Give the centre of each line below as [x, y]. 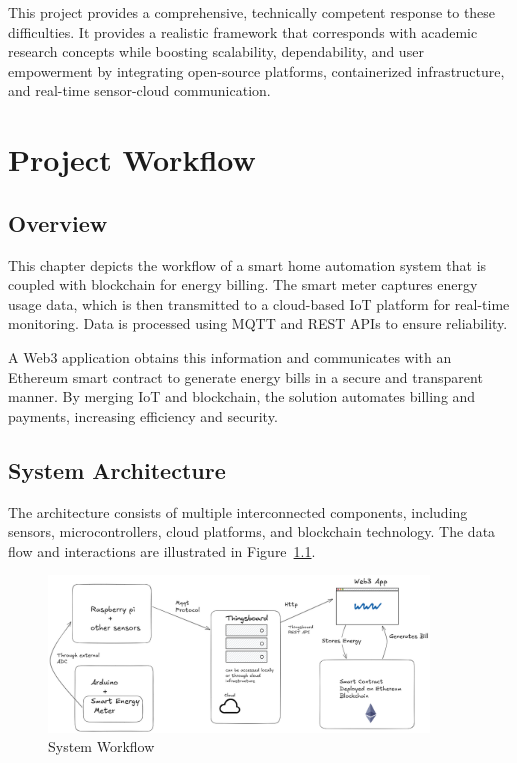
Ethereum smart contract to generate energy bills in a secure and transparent [245, 376]
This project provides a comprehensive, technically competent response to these [252, 12]
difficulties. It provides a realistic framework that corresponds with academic [243, 31]
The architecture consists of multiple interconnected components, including [238, 511]
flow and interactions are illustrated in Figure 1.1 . [162, 550]
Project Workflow [132, 159]
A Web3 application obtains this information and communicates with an [230, 356]
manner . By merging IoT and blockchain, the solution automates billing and [242, 396]
